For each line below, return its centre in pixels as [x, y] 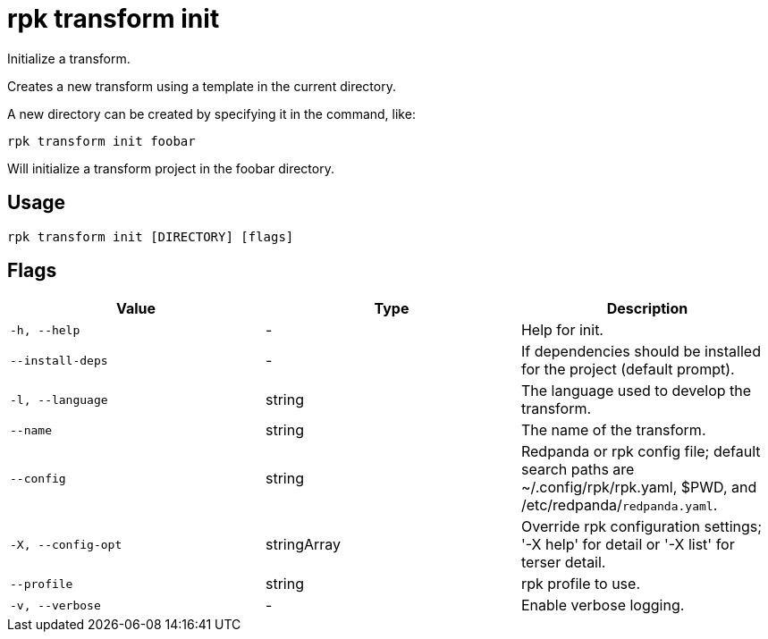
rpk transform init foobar [101, 141]
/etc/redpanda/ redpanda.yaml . [619, 505]
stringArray [303, 545]
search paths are [578, 470]
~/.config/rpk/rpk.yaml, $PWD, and [639, 488]
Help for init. [562, 330]
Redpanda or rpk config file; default [641, 452]
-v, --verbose [55, 605]
